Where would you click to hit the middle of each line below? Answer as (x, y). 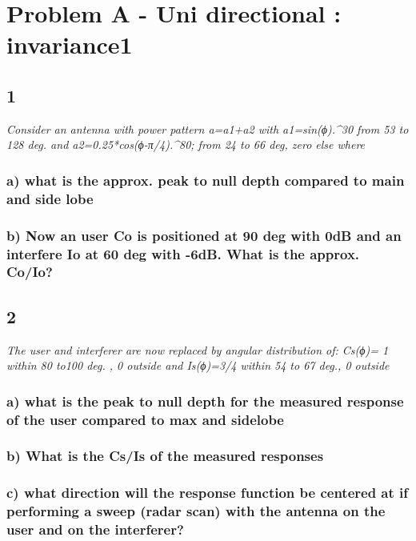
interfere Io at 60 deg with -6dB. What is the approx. (183, 253)
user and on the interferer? (95, 529)
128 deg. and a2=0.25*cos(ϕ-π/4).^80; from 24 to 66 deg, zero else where (186, 144)
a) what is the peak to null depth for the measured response (205, 401)
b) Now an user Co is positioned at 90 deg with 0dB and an (204, 235)
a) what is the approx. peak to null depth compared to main (206, 180)
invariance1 (70, 44)
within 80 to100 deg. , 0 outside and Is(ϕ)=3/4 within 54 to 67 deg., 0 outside (198, 365)
